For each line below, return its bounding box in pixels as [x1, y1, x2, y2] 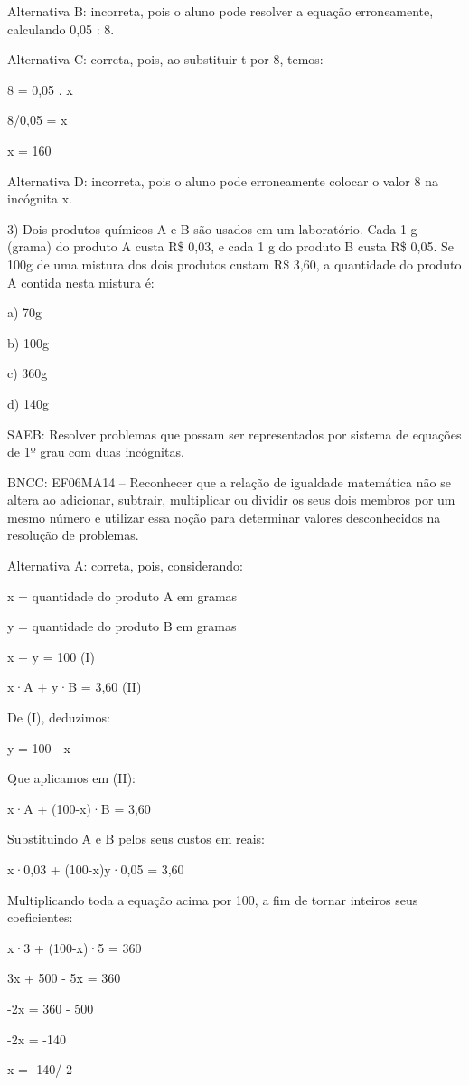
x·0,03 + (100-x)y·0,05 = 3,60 [7, 860, 184, 878]
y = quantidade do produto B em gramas [7, 617, 237, 636]
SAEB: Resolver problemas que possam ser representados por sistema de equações [7, 424, 462, 443]
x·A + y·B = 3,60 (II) [7, 677, 142, 696]
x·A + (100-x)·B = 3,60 [7, 798, 151, 817]
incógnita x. [7, 189, 72, 208]
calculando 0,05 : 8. [7, 19, 115, 38]
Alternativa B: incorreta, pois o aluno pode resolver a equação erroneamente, [7, 2, 434, 20]
